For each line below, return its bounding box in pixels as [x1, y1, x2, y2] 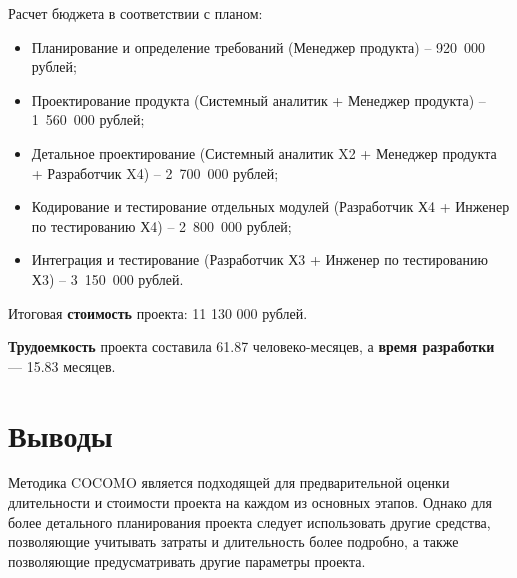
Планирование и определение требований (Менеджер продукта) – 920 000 [31, 36, 486, 57]
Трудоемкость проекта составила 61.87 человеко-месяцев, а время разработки [8, 336, 495, 357]
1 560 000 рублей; [31, 109, 145, 130]
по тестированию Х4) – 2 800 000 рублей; [31, 215, 292, 236]
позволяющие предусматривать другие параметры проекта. [8, 550, 366, 571]
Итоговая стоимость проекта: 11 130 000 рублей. [8, 302, 308, 323]
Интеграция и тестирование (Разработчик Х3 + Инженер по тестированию [31, 249, 488, 270]
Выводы [8, 414, 113, 455]
